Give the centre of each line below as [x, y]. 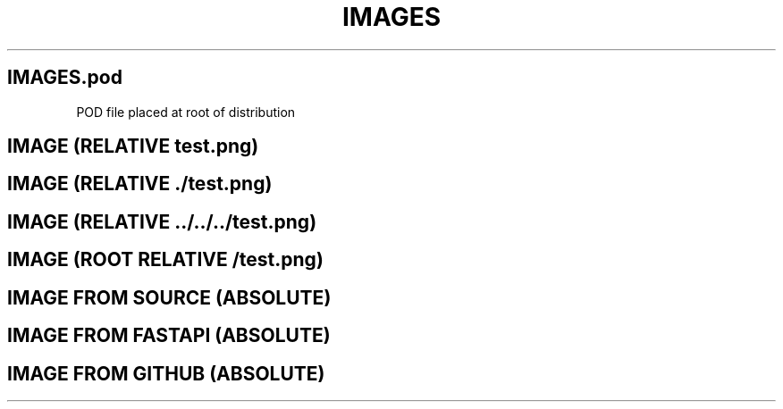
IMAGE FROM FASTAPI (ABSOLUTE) [169, 336]
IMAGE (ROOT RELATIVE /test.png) [165, 260]
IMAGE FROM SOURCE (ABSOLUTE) [169, 297]
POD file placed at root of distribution [186, 112]
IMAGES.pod [65, 78]
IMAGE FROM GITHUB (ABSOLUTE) [166, 373]
